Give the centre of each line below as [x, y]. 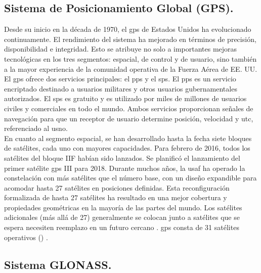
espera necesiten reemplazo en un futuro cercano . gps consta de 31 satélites [122, 227]
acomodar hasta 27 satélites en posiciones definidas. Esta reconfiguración [117, 187]
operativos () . [26, 237]
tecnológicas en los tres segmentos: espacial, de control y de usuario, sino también [130, 58]
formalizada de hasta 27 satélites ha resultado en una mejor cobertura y [116, 197]
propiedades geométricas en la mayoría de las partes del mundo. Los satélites [123, 207]
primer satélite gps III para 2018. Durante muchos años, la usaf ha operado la [125, 168]
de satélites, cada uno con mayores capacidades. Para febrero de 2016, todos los [127, 148]
